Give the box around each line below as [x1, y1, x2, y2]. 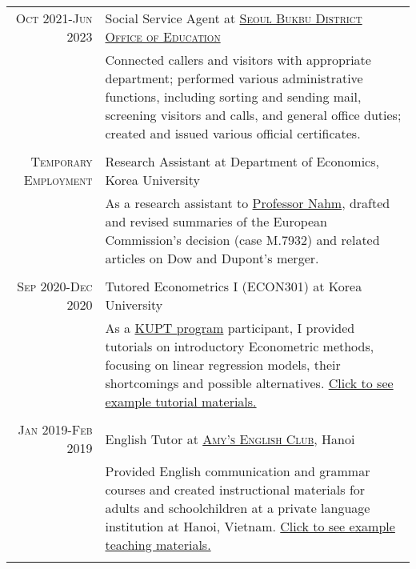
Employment [23, 170, 93, 189]
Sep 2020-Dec [17, 277, 93, 295]
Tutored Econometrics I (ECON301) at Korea [105, 277, 362, 295]
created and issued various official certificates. [105, 124, 361, 142]
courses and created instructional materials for [105, 480, 366, 499]
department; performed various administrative [105, 69, 363, 87]
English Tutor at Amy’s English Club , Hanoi [105, 429, 355, 448]
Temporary [30, 152, 93, 170]
